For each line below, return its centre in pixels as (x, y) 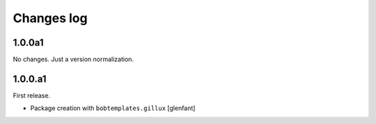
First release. (32, 95)
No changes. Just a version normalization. (73, 60)
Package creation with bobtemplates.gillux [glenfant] (113, 108)
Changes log (50, 18)
